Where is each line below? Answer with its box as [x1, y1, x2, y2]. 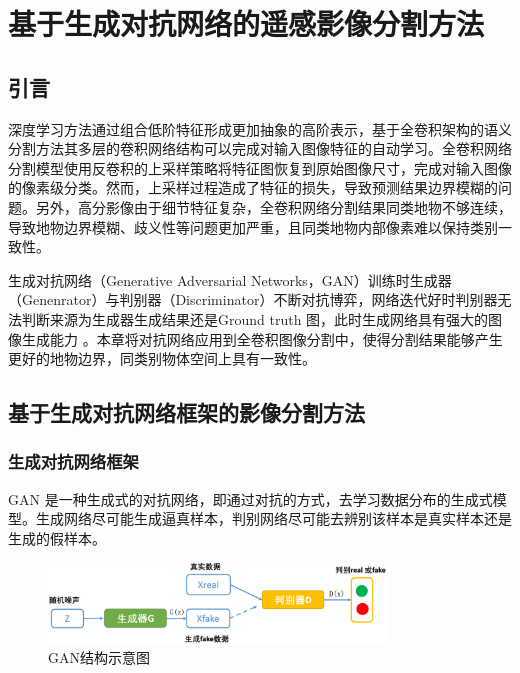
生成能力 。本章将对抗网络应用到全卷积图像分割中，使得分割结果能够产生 [21, 328, 503, 349]
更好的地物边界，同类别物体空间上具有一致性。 [8, 348, 316, 369]
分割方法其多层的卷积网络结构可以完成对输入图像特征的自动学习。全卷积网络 [8, 138, 512, 159]
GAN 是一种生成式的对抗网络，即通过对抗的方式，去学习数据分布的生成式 [8, 488, 493, 509]
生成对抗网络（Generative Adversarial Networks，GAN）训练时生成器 [8, 269, 452, 290]
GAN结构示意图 [48, 646, 150, 667]
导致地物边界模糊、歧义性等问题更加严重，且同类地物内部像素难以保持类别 [8, 216, 498, 237]
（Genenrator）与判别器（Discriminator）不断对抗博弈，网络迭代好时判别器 [8, 289, 498, 310]
